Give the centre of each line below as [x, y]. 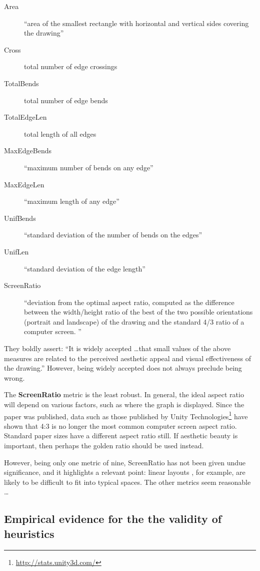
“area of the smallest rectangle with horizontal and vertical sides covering [136, 23]
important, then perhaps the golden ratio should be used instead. [104, 446]
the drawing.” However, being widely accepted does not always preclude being [123, 368]
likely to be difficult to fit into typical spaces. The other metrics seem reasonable [127, 482]
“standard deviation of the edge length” [85, 268]
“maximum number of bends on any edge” [89, 167]
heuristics [29, 533]
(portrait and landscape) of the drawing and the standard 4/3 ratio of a [134, 321]
